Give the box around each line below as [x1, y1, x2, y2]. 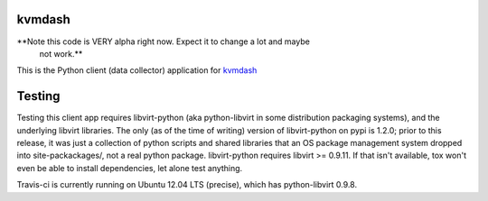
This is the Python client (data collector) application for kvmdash [16, 65, 258, 76]
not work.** [39, 48, 83, 59]
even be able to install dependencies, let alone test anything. [16, 162, 243, 173]
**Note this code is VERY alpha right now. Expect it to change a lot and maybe [16, 36, 311, 47]
